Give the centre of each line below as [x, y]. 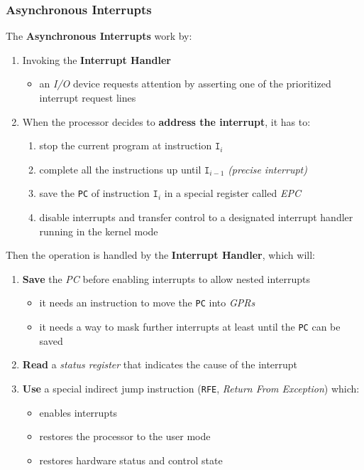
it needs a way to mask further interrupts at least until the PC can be [190, 327]
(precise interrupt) [268, 169]
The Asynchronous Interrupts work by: [99, 36]
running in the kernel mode [99, 231]
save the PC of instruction [94, 193]
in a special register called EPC [232, 193]
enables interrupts [78, 412]
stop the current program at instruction [126, 145]
